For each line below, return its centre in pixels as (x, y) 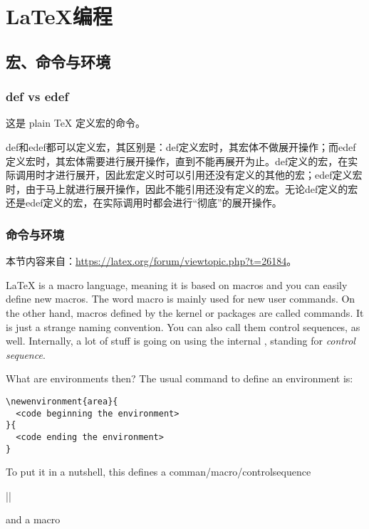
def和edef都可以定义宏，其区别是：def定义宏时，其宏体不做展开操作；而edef (181, 146)
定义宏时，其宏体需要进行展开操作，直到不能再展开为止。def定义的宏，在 (177, 161)
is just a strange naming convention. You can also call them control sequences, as (183, 326)
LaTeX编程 (59, 16)
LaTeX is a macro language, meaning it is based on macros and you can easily (177, 284)
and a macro (33, 519)
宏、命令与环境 (58, 61)
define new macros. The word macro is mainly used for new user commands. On (181, 299)
